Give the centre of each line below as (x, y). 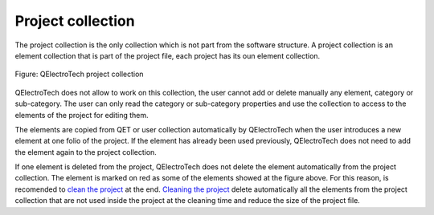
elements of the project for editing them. (82, 115)
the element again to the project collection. (86, 152)
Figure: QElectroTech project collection (79, 74)
